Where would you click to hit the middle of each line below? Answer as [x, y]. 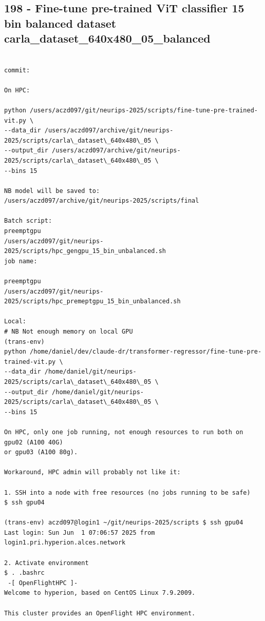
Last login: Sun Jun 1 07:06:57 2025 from [80, 532]
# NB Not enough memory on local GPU [69, 332]
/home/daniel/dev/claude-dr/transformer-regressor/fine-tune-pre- [146, 352]
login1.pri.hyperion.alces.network [65, 543]
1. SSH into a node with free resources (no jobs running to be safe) [127, 492]
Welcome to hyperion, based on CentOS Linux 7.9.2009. [100, 593]
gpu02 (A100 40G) [34, 442]
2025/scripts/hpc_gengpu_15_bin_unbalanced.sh [85, 251]
